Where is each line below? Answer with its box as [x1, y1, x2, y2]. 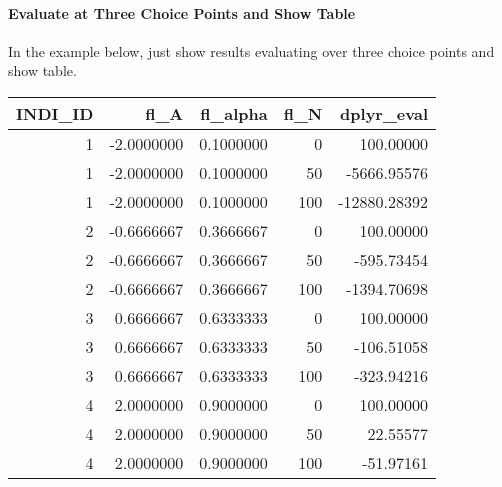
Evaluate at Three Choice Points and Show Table [8, 2, 356, 23]
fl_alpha [200, 101, 268, 125]
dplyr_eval [340, 101, 429, 125]
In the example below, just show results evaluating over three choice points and [8, 40, 495, 61]
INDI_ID [16, 101, 94, 125]
